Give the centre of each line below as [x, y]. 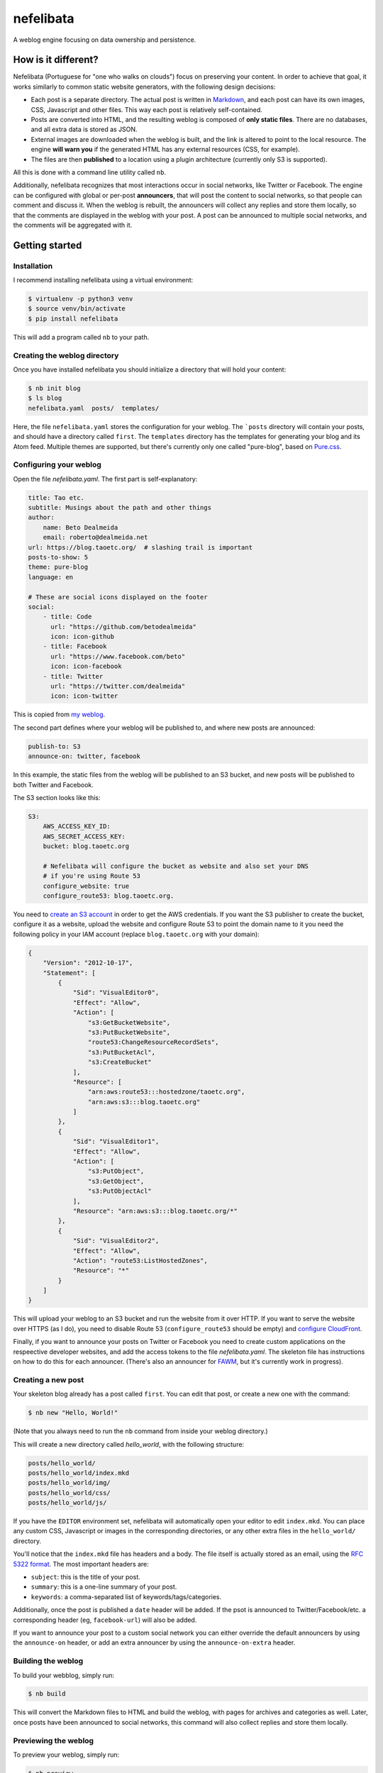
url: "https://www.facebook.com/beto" [118, 656]
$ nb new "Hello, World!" [73, 1413]
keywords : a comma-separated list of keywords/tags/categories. [126, 1596]
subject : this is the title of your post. [86, 1577]
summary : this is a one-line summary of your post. [104, 1587]
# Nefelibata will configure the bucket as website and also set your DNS [176, 866]
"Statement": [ [69, 973]
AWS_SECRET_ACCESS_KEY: [84, 836]
